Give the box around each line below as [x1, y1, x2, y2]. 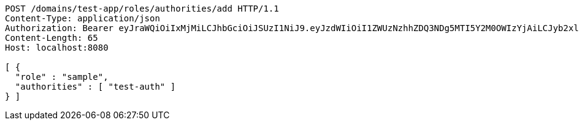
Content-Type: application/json [5, 13, 160, 23]
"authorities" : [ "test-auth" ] [15, 82, 176, 91]
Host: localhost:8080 [5, 43, 109, 52]
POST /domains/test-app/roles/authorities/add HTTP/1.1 [5, 4, 279, 13]
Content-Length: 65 [5, 33, 98, 43]
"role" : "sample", [15, 72, 109, 82]
